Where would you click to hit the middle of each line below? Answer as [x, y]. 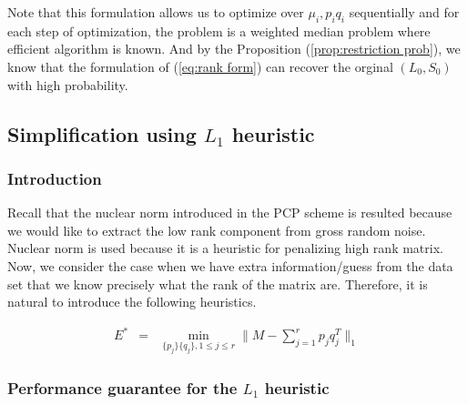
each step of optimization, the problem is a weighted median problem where [219, 30]
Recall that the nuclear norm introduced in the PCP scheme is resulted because [230, 213]
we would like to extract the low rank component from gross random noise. [217, 230]
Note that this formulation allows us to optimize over [156, 12]
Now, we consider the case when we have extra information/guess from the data [230, 265]
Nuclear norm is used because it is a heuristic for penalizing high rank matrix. [225, 248]
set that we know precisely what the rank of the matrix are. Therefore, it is [218, 283]
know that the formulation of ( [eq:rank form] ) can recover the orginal [200, 66]
